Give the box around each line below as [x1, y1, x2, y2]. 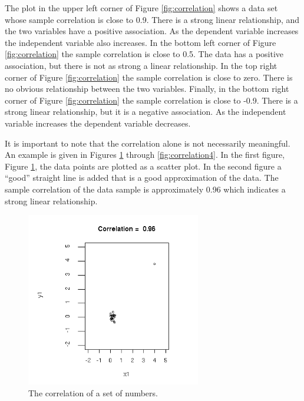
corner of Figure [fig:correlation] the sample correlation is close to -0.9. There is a [5, 94, 298, 106]
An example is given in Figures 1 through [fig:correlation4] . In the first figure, [5, 148, 285, 161]
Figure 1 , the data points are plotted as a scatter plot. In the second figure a [5, 160, 282, 172]
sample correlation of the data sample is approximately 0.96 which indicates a [5, 183, 286, 195]
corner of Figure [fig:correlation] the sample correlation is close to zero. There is [5, 71, 293, 83]
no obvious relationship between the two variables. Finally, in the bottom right [5, 82, 289, 95]
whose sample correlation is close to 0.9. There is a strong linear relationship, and [5, 13, 300, 25]
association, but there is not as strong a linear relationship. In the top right [5, 59, 277, 71]
